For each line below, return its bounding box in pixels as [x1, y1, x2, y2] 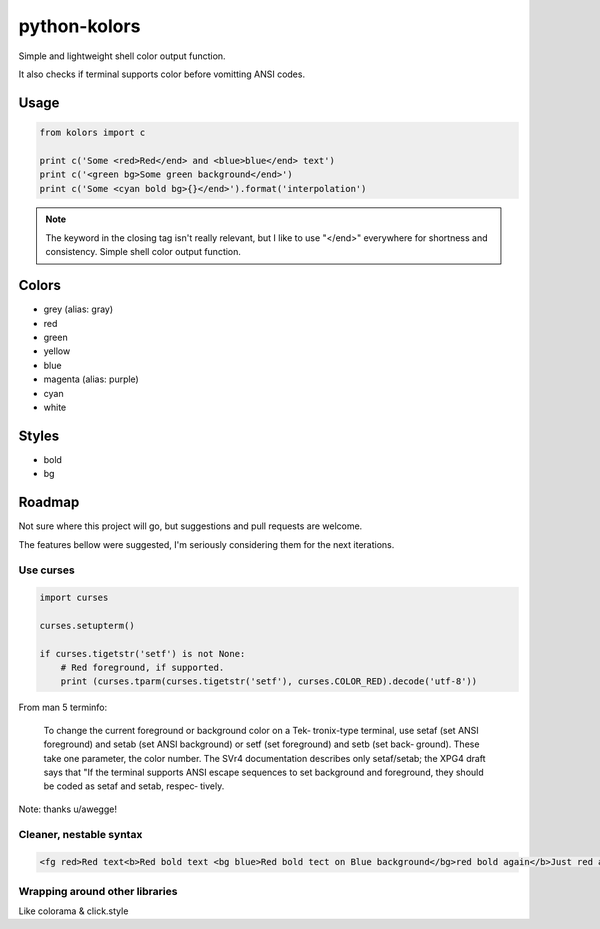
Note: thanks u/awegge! [18, 803, 117, 815]
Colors [18, 277, 62, 294]
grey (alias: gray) [43, 303, 114, 315]
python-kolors [18, 15, 141, 37]
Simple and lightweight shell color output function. [18, 50, 226, 62]
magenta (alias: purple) [43, 373, 139, 385]
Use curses [18, 563, 75, 577]
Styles [18, 427, 60, 444]
